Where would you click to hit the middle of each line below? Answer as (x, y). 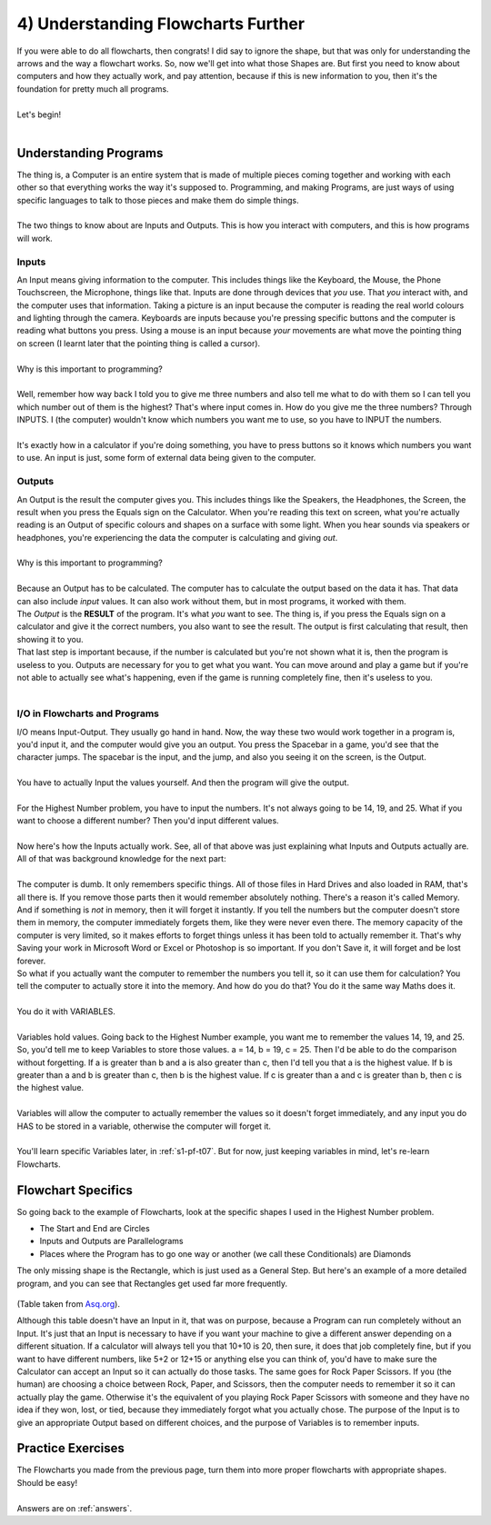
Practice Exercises (70, 1448)
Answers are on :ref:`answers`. (74, 1508)
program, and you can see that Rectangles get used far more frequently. (152, 1283)
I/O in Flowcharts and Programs (88, 713)
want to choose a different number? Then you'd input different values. (148, 821)
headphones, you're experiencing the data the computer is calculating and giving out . (177, 537)
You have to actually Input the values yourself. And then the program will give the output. (183, 782)
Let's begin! (39, 115)
